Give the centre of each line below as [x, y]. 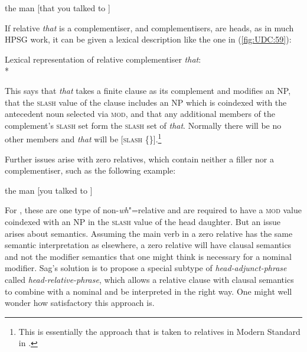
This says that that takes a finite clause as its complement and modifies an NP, [148, 90]
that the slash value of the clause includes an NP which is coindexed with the [146, 102]
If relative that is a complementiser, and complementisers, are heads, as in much [149, 27]
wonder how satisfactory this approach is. [80, 303]
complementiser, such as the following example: [90, 170]
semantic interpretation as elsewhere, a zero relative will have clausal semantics [148, 245]
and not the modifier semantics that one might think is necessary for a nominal [148, 256]
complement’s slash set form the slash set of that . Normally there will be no [143, 125]
